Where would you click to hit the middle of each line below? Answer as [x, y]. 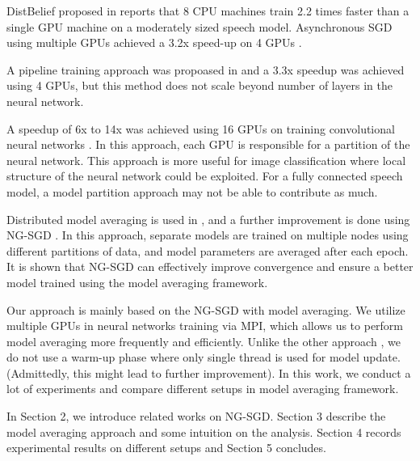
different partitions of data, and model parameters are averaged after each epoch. [208, 250]
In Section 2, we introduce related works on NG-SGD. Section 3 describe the [196, 416]
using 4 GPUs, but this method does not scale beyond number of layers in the [200, 85]
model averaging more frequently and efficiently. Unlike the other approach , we [204, 341]
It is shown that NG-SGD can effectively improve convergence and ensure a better [210, 266]
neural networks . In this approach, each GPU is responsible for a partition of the [208, 144]
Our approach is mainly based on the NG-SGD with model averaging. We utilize [206, 309]
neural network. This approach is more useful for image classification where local [206, 160]
